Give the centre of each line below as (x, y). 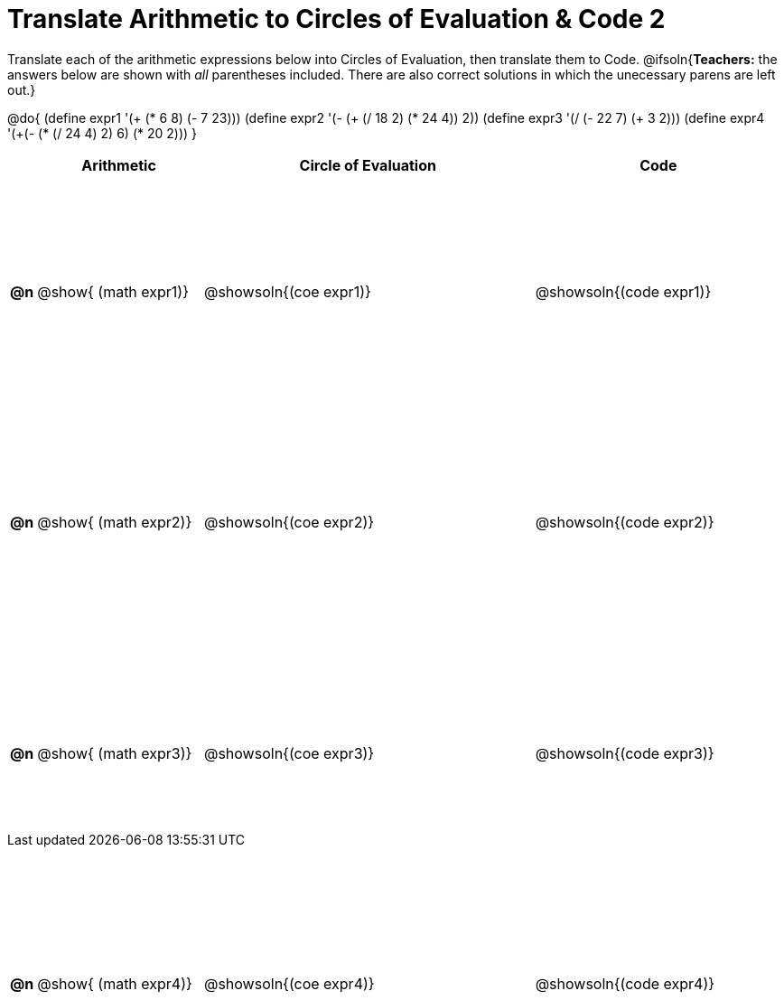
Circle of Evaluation (368, 165)
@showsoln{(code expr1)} (623, 291)
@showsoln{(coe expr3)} (289, 753)
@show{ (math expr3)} (115, 753)
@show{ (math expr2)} (115, 523)
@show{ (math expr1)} (113, 291)
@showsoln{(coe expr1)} (287, 291)
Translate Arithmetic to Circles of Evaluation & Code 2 (336, 19)
